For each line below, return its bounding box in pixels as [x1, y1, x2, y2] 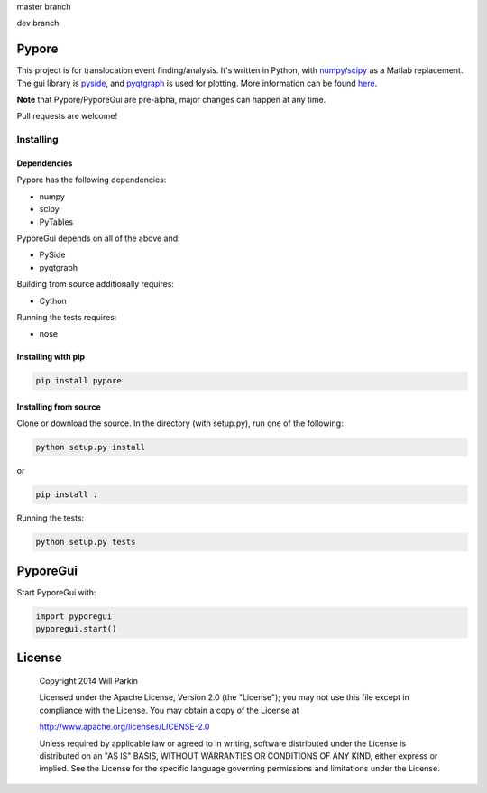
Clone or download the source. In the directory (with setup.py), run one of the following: [16, 418, 344, 429]
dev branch [16, 18, 60, 29]
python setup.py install [35, 442, 146, 453]
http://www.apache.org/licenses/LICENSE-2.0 [39, 722, 210, 733]
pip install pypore [35, 375, 122, 386]
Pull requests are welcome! [16, 111, 117, 122]
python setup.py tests [35, 537, 136, 548]
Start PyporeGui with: [16, 586, 96, 597]
